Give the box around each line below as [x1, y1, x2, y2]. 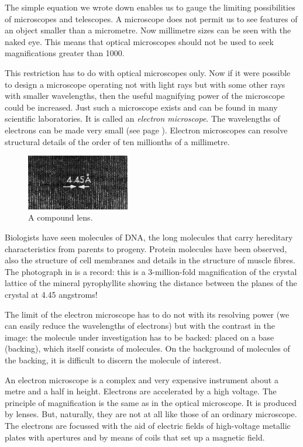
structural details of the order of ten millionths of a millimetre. [5, 135, 230, 147]
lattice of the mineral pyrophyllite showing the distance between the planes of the [5, 277, 297, 289]
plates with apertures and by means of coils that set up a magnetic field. [5, 431, 265, 443]
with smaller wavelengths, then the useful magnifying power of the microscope [5, 90, 285, 102]
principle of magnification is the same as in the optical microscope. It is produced [5, 396, 297, 408]
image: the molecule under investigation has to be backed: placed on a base [5, 331, 274, 343]
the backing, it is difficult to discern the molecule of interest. [5, 354, 222, 366]
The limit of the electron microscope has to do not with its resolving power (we [5, 308, 290, 320]
